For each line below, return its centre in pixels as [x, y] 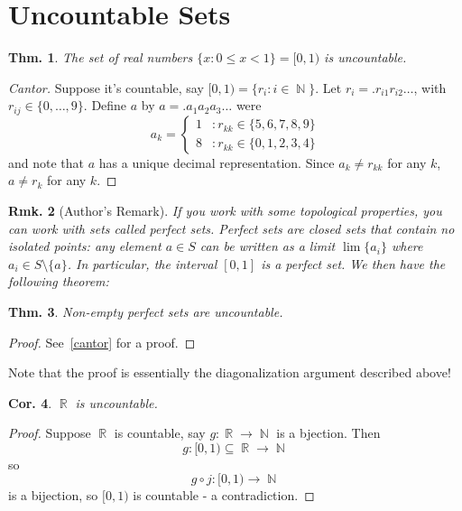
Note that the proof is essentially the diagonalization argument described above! [230, 372]
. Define [105, 105]
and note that [46, 162]
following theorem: [59, 281]
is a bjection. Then [328, 433]
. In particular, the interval [142, 263]
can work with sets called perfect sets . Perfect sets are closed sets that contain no [231, 228]
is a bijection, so [53, 495]
